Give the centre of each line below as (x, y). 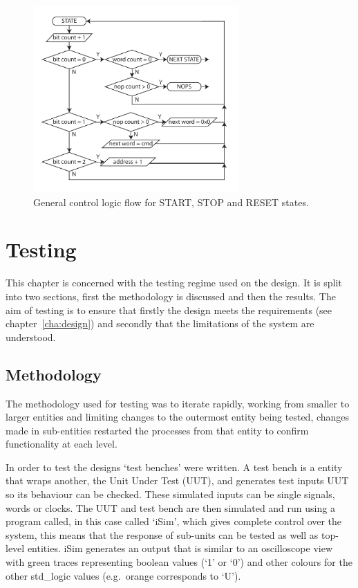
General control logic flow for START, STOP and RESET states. (171, 202)
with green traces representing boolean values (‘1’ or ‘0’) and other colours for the (179, 562)
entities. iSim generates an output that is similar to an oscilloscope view (180, 548)
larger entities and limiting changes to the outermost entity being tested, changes (178, 417)
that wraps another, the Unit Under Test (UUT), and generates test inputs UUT (177, 480)
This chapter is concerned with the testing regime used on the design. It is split (174, 283)
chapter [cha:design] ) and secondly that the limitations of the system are (160, 323)
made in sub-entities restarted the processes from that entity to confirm (157, 430)
